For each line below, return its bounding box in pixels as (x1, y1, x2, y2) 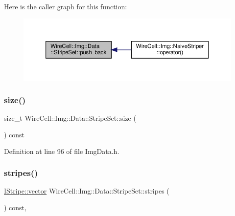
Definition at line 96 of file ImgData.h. (4, 146, 119, 156)
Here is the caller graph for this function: (4, 1, 127, 11)
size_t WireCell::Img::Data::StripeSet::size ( (4, 113, 136, 123)
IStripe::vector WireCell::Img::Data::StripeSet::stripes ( (4, 186, 169, 196)
